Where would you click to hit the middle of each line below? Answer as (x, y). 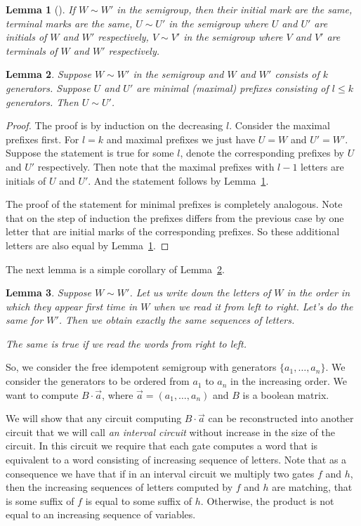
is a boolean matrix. (286, 394)
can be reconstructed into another (281, 418)
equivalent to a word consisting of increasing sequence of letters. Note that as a (176, 460)
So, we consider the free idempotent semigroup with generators (141, 367)
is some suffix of (40, 500)
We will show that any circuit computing (94, 418)
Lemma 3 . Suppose (49, 292)
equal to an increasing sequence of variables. (101, 514)
